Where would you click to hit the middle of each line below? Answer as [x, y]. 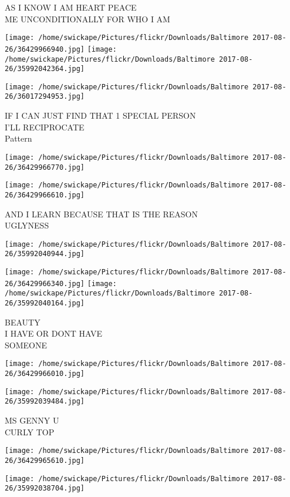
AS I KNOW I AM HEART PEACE [71, 7]
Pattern [18, 138]
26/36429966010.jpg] [45, 374]
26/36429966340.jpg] [45, 283]
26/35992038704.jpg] [45, 488]
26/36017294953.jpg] [45, 97]
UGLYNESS [27, 225]
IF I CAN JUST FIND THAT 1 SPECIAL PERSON [100, 115]
